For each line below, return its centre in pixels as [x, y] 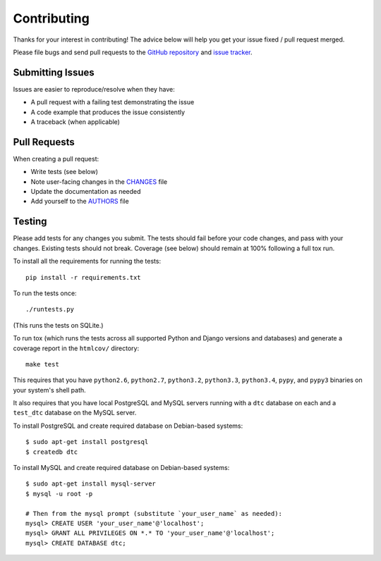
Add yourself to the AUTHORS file [80, 202]
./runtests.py [50, 309]
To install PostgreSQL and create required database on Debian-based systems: [128, 426]
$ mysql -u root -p [59, 494]
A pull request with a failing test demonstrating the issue [113, 102]
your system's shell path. [49, 390]
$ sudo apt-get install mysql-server [91, 484]
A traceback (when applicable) [75, 122]
